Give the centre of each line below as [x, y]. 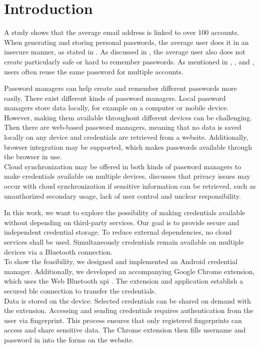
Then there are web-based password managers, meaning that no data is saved [123, 127]
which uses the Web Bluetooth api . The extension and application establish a [124, 281]
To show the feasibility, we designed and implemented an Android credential [121, 261]
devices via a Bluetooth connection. [58, 251]
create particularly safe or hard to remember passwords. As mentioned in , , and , [129, 61]
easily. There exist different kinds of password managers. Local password [115, 98]
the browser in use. [33, 157]
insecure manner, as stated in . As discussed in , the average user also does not [125, 52]
